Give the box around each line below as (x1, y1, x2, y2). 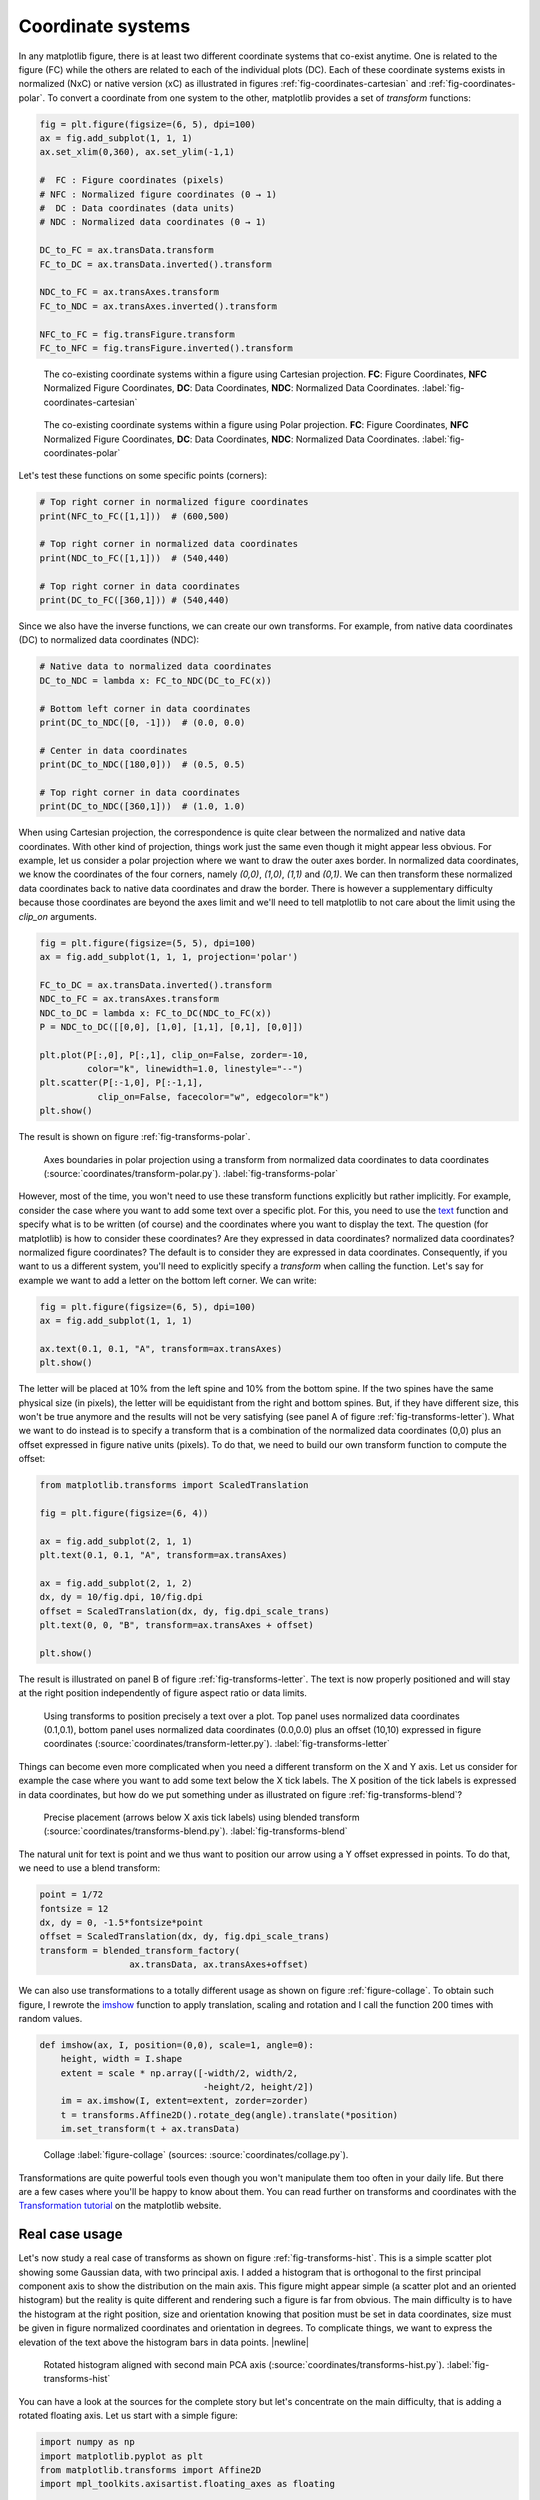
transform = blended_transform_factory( (39, 1945, 240, 1956)
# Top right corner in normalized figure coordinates (39, 496, 309, 508)
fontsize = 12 (39, 1903, 109, 1914)
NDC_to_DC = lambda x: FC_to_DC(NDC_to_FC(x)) (39, 1007, 272, 1019)
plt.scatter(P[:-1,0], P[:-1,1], (39, 1077, 204, 1089)
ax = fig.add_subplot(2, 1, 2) (39, 1577, 194, 1589)
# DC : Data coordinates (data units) (39, 203, 235, 214)
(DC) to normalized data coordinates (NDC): (18, 634, 200, 646)
